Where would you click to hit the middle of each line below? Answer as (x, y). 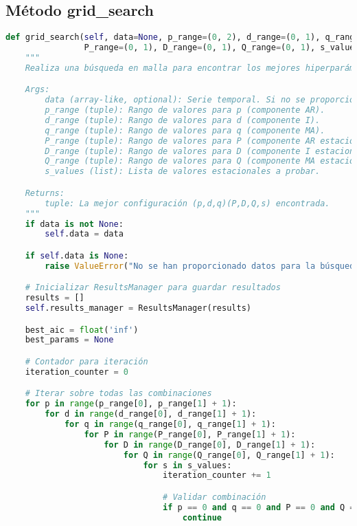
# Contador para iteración (87, 362)
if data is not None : (74, 224)
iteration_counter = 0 (77, 372)
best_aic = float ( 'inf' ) (82, 330)
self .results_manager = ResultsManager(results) (138, 308)
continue (202, 517)
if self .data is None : (77, 255)
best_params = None (69, 340)
